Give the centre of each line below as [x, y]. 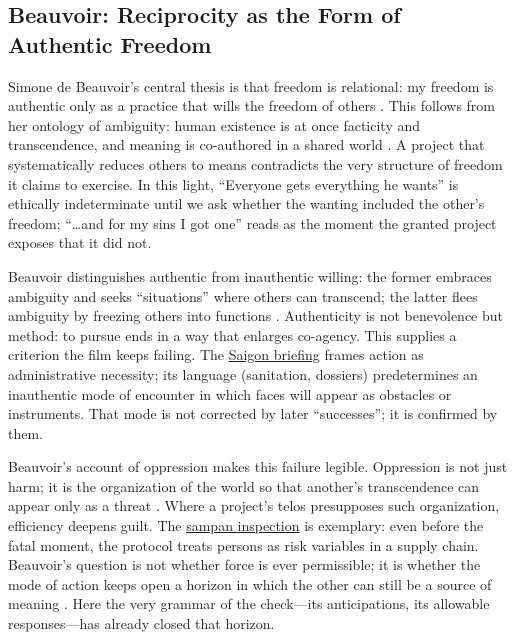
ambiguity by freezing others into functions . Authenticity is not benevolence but [256, 315]
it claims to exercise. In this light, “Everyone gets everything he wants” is [233, 183]
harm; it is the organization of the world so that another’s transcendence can [244, 485]
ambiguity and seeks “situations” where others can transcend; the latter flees [243, 295]
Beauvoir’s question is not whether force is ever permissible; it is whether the [244, 564]
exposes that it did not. [80, 242]
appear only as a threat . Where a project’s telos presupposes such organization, [254, 505]
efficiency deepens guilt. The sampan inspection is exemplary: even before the [246, 525]
